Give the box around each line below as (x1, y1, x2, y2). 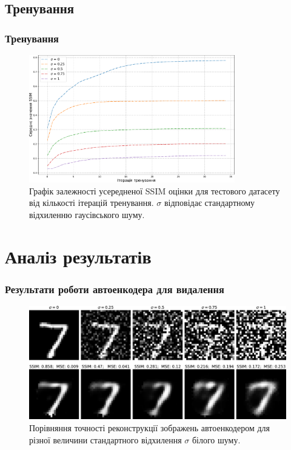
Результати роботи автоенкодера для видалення (5, 281, 224, 296)
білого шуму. (192, 433, 241, 446)
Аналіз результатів (5, 243, 152, 268)
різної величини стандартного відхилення (29, 433, 182, 446)
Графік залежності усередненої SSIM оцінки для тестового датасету (29, 184, 280, 197)
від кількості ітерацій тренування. (29, 196, 154, 209)
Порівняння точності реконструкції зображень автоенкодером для (29, 421, 270, 434)
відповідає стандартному (164, 196, 255, 209)
